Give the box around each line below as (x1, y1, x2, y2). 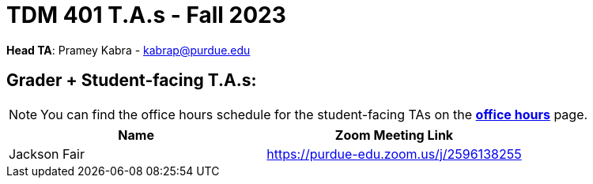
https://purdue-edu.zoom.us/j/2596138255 (266, 145, 522, 162)
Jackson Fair (9, 145, 85, 162)
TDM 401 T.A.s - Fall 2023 (6, 2, 286, 28)
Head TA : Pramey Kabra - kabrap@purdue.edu (6, 43, 251, 57)
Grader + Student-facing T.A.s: (6, 70, 257, 91)
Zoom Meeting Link (334, 126, 454, 143)
